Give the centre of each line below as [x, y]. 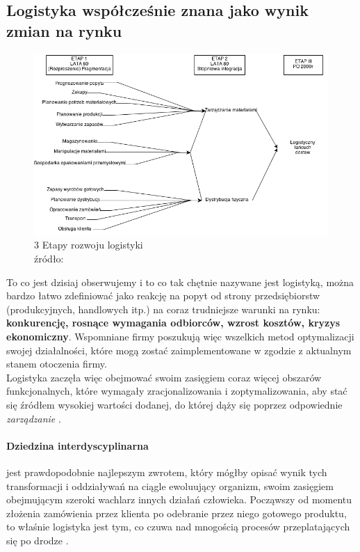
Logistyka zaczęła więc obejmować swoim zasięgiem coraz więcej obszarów [164, 377]
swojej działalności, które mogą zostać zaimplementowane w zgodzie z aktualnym [179, 350]
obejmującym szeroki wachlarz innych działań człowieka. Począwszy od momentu [179, 499]
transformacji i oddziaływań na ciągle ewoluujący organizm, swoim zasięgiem [170, 486]
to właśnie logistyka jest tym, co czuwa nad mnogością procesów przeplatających [178, 527]
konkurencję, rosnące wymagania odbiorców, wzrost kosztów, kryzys [173, 323]
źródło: [49, 258]
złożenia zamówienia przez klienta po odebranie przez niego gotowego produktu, [177, 513]
